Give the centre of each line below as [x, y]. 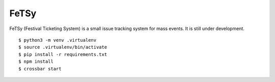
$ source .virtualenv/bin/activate [63, 47]
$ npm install [36, 62]
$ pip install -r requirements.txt [63, 54]
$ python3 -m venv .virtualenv [58, 40]
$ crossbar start [40, 69]
